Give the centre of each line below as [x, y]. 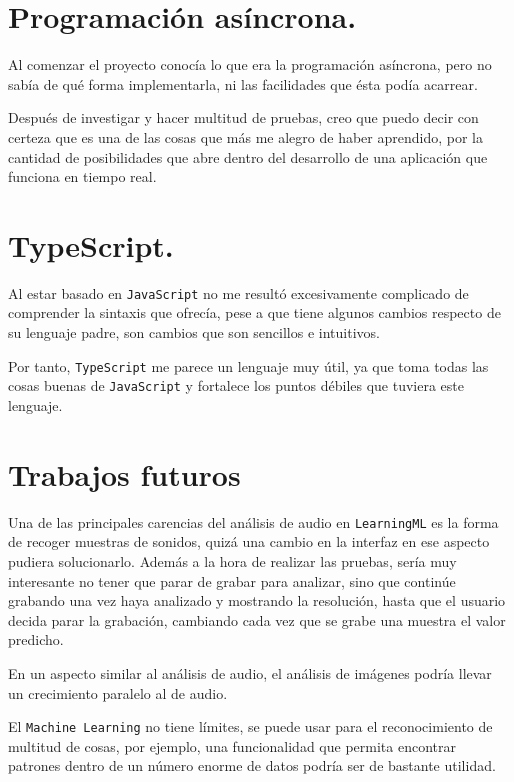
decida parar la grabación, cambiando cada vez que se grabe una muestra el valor [257, 619]
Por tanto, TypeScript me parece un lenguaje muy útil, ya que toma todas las [248, 365]
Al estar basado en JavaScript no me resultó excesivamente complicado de [238, 292]
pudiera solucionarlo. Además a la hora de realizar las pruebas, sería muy [232, 560]
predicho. [36, 639]
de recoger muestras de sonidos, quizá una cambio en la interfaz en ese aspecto [249, 541]
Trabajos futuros [124, 473]
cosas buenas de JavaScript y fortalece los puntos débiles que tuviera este [236, 385]
